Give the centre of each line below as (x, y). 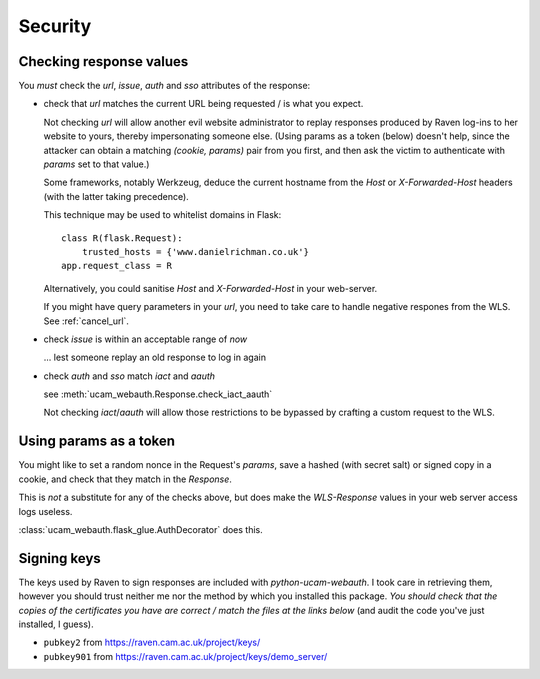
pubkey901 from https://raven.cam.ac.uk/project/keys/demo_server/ (185, 656)
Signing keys (60, 558)
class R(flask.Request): (122, 238)
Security (55, 26)
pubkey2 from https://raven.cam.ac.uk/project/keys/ (152, 642)
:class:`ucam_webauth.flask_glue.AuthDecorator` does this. (141, 529)
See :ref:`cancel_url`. (86, 321)
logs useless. (45, 511)
